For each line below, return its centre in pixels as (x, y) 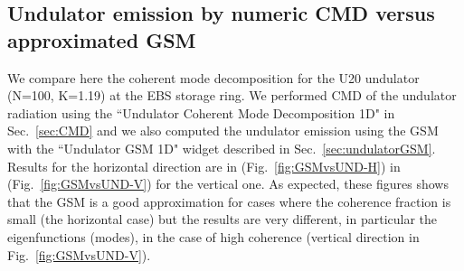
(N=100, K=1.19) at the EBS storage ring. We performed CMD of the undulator (232, 95)
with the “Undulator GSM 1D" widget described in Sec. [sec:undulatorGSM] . (222, 148)
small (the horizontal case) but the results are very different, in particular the (223, 219)
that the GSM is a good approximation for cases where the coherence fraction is (229, 201)
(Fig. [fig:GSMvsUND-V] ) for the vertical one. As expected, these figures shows (228, 184)
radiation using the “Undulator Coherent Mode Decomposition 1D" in (201, 112)
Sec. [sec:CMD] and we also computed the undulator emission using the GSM (223, 131)
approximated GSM (102, 39)
